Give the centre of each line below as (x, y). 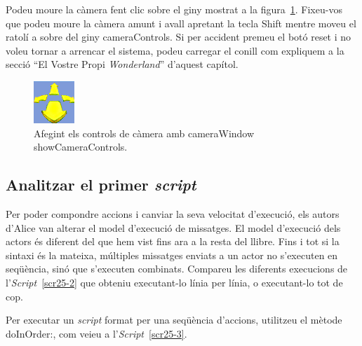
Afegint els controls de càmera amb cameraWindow (144, 133)
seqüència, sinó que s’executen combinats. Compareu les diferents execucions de (177, 269)
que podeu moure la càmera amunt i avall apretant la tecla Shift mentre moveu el (181, 23)
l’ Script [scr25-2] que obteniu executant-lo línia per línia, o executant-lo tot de (174, 282)
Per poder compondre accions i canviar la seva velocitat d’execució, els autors (173, 213)
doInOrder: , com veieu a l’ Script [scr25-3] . (96, 333)
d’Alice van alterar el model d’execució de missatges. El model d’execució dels (173, 227)
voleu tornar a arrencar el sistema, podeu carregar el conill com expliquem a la (175, 50)
